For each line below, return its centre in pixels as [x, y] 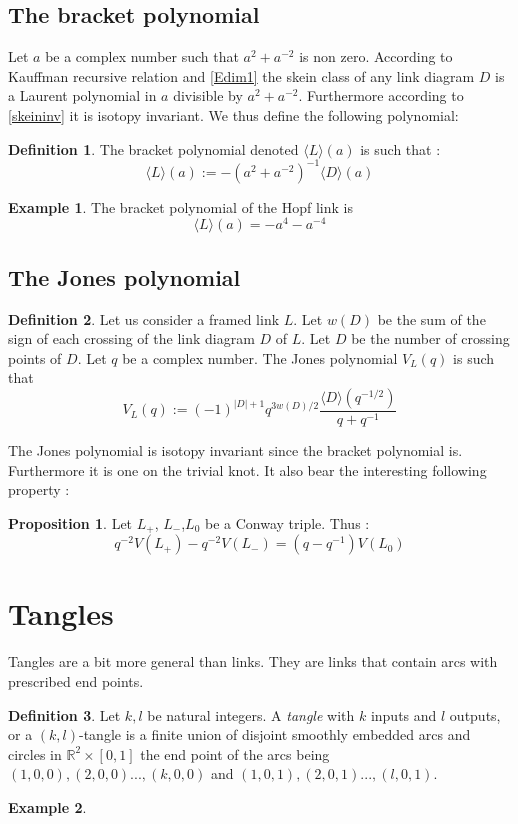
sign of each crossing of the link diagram [131, 338]
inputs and [403, 714]
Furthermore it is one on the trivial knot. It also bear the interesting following [247, 469]
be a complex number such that [142, 56]
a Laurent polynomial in [82, 95]
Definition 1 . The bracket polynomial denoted [153, 148]
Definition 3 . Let [64, 714]
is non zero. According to [376, 56]
